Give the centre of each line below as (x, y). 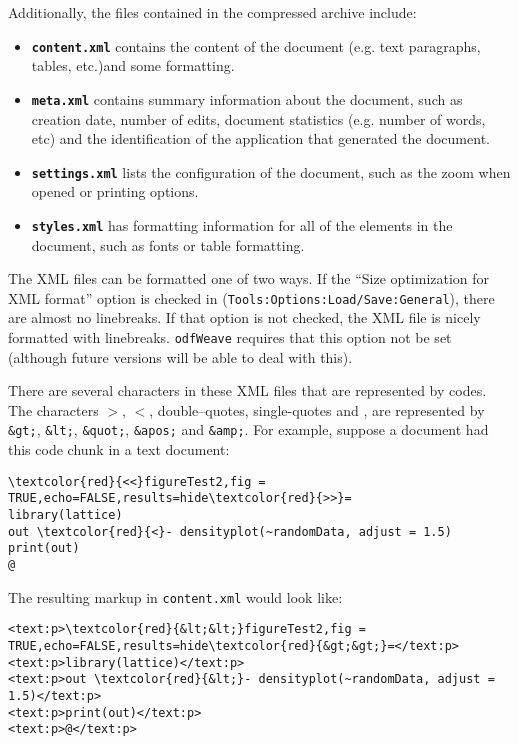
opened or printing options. (115, 191)
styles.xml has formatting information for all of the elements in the (242, 224)
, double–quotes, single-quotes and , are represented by (317, 409)
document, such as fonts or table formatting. (168, 244)
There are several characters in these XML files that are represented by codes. (247, 390)
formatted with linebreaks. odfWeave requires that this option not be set (230, 337)
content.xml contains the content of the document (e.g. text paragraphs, (256, 45)
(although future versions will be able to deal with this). (180, 356)
